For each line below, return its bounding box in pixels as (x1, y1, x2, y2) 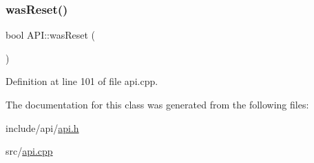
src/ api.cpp (6, 144, 53, 158)
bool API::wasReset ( (6, 28, 96, 42)
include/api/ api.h (6, 120, 79, 135)
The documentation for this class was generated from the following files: (6, 97, 309, 111)
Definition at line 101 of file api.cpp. (6, 74, 158, 88)
